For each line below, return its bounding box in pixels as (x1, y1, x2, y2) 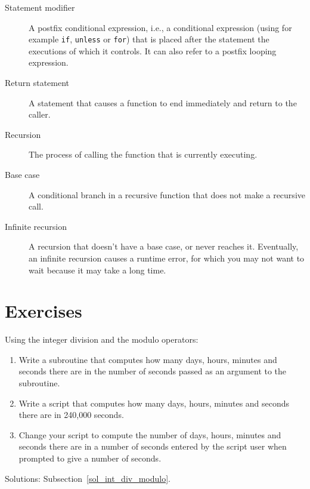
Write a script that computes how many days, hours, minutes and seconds (18, 396, 290, 409)
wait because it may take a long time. (29, 263, 166, 276)
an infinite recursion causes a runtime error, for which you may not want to (29, 251, 305, 264)
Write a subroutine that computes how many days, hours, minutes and (18, 353, 277, 365)
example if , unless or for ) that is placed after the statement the (29, 33, 269, 45)
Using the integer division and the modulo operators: (5, 333, 199, 346)
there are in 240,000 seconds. (18, 408, 124, 421)
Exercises (5, 299, 82, 323)
